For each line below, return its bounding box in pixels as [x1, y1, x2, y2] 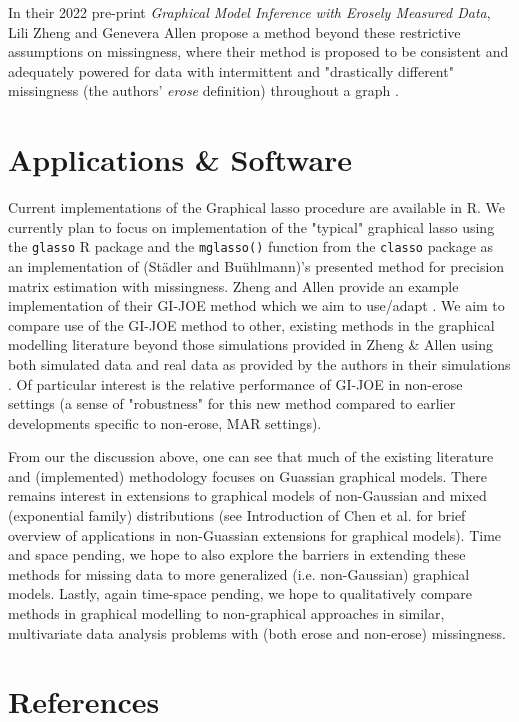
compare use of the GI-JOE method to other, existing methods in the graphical [8, 314, 495, 335]
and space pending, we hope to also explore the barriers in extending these [8, 544, 466, 565]
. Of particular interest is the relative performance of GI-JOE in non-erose [8, 373, 463, 394]
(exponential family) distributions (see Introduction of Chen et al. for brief [8, 505, 466, 526]
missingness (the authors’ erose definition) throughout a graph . [8, 80, 399, 101]
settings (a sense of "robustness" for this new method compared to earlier [8, 393, 456, 414]
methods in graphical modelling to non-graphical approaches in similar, [8, 603, 445, 624]
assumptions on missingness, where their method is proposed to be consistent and [8, 41, 509, 62]
